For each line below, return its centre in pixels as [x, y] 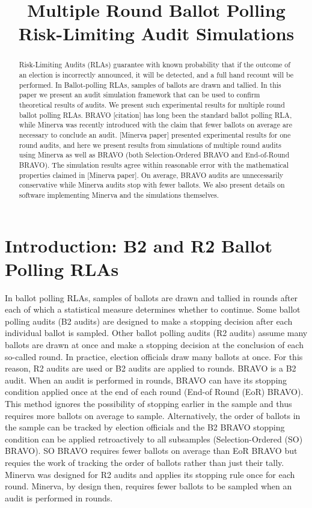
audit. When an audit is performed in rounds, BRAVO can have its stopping [146, 380]
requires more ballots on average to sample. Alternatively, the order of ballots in [153, 415]
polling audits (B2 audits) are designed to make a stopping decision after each [149, 321]
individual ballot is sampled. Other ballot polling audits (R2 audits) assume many [156, 333]
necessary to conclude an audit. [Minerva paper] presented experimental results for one [155, 134]
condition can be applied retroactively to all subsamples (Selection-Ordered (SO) [154, 439]
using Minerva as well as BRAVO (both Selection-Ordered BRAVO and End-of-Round [154, 155]
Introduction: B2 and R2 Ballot [139, 245]
